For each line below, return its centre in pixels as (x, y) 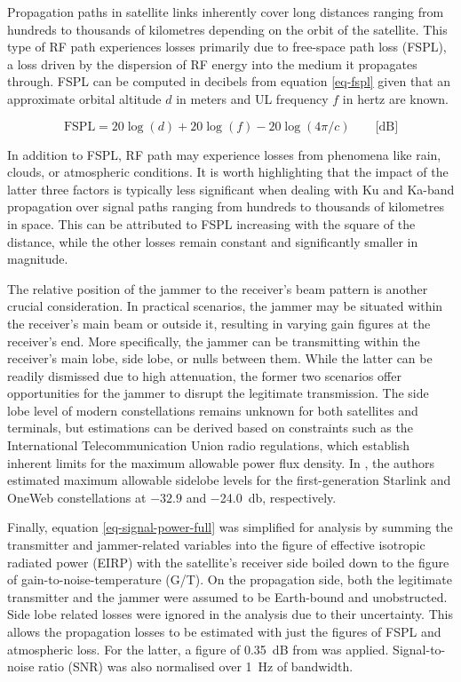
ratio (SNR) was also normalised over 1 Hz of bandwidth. (196, 666)
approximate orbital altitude (84, 98)
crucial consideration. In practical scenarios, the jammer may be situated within (225, 306)
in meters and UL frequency (252, 98)
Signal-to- (419, 649)
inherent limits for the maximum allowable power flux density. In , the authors (221, 462)
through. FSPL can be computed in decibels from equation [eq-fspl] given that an (229, 81)
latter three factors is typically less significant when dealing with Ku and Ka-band (231, 189)
